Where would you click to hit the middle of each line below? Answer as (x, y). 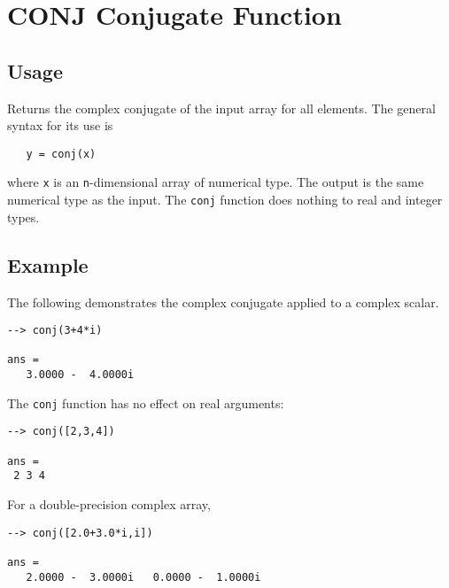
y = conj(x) (61, 154)
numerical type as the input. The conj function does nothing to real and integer (225, 200)
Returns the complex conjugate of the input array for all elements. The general (221, 108)
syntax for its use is (60, 125)
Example (48, 264)
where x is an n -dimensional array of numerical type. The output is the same (216, 182)
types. (23, 217)
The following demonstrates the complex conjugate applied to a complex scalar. (223, 302)
